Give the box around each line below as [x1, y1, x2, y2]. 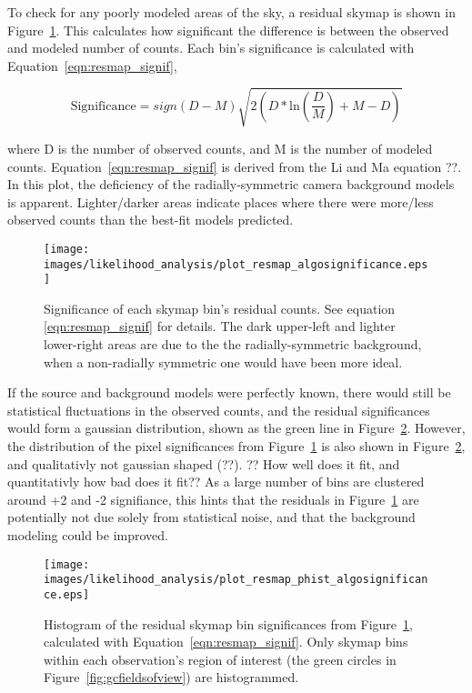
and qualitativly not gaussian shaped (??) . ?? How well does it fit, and [7, 454, 400, 473]
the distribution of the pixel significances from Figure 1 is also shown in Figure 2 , [7, 437, 466, 456]
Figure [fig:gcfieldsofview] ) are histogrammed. [44, 668, 299, 687]
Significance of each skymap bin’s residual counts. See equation [44, 298, 396, 317]
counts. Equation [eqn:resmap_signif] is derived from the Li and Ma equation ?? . [7, 156, 462, 176]
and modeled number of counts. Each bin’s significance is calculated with [7, 38, 415, 57]
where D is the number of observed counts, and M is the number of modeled [7, 138, 433, 157]
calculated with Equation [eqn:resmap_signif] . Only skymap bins [44, 632, 408, 651]
